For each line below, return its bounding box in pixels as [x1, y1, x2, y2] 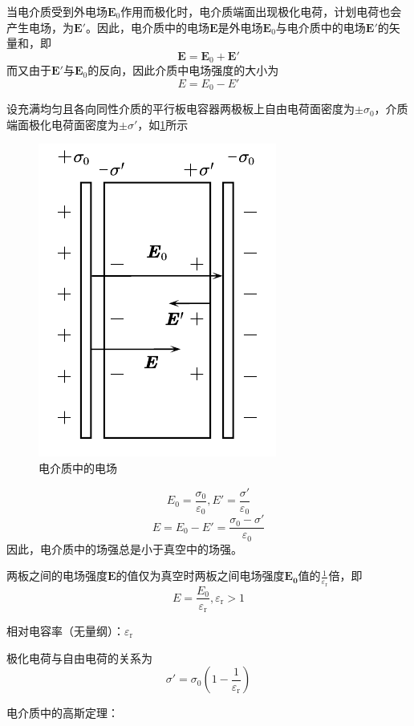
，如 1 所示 [137, 116, 189, 132]
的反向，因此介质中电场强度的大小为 [87, 62, 279, 79]
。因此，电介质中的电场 [85, 18, 209, 35]
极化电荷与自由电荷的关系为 [6, 649, 152, 666]
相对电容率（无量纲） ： [6, 623, 124, 639]
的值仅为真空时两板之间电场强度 [116, 567, 285, 584]
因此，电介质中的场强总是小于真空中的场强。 [6, 540, 242, 557]
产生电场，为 [6, 18, 74, 35]
